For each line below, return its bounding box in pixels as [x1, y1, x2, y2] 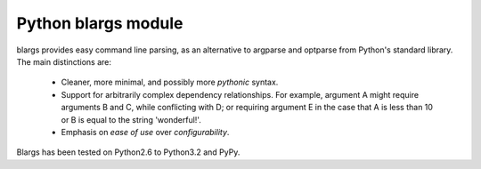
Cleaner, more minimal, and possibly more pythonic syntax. [61, 76, 279, 88]
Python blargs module [16, 13, 183, 33]
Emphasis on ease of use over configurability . [61, 126, 230, 137]
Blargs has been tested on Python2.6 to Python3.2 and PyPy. [16, 147, 240, 157]
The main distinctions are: [16, 56, 111, 67]
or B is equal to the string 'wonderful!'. [61, 114, 202, 125]
